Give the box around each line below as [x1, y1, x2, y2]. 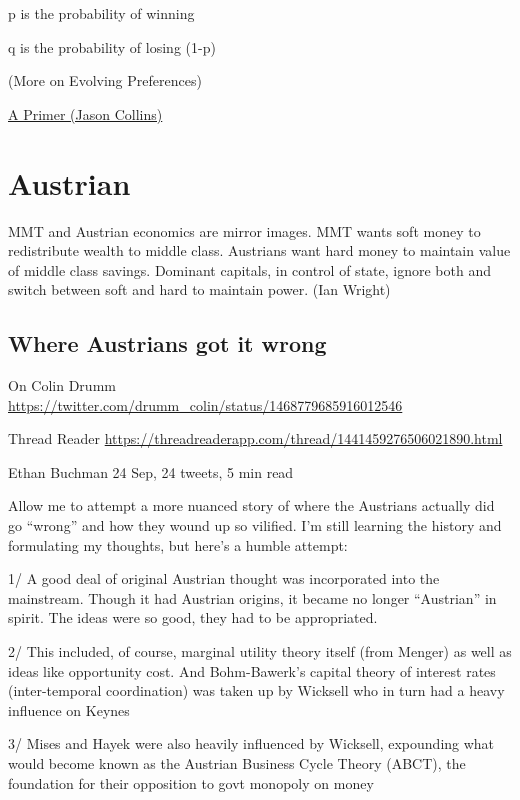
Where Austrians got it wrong [8, 328, 327, 359]
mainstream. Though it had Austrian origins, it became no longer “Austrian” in [8, 587, 497, 608]
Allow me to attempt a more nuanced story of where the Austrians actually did [8, 495, 495, 516]
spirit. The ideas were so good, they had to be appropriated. [8, 607, 378, 628]
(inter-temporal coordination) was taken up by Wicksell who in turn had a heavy [8, 680, 505, 701]
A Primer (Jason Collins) [8, 103, 163, 124]
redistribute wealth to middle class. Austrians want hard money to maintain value [8, 240, 511, 261]
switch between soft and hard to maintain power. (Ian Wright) [8, 279, 391, 300]
